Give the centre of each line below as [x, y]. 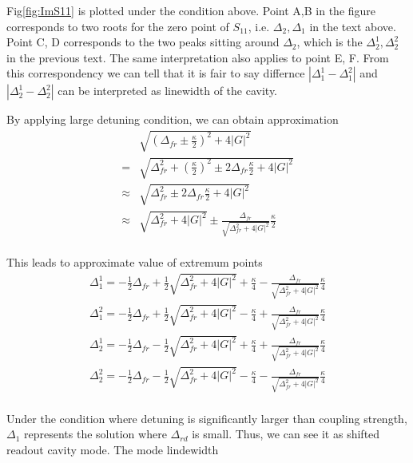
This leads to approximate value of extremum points [135, 262]
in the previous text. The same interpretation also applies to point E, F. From [198, 57]
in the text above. [353, 26]
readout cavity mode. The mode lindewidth [113, 449]
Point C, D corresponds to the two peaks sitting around [143, 42]
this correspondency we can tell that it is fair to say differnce [156, 73]
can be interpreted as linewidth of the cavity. [168, 91]
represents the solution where [95, 434]
